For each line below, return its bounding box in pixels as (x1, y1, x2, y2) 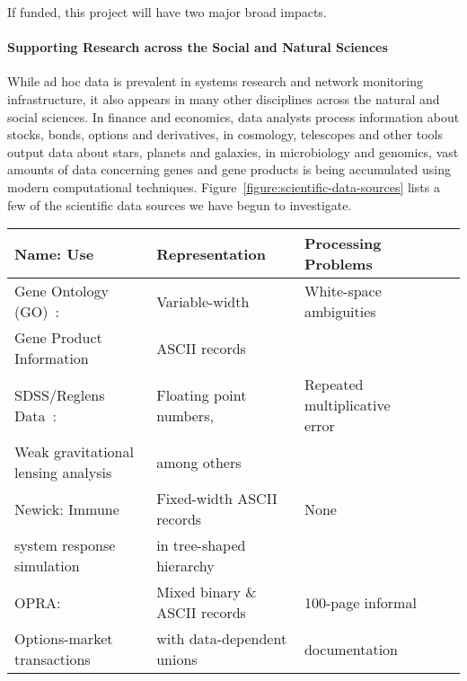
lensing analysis (14, 462, 112, 483)
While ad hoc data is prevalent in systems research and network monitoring (7, 72, 423, 91)
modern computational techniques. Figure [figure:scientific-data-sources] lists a (7, 177, 440, 196)
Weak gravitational (14, 441, 134, 463)
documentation (304, 638, 398, 659)
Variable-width (156, 290, 250, 312)
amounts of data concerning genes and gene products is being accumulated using (7, 160, 451, 179)
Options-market (14, 628, 113, 650)
